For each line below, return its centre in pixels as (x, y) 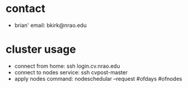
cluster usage (41, 49)
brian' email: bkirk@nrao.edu (50, 25)
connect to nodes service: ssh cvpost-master (71, 72)
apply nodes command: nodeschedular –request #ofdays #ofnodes (98, 78)
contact (26, 9)
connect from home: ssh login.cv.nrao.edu (67, 66)
